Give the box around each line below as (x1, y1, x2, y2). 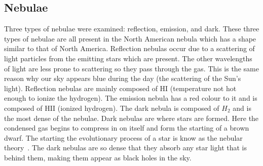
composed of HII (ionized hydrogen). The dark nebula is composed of (4, 102, 219, 113)
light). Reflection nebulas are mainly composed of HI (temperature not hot (4, 82, 237, 93)
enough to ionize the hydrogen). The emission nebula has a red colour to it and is (4, 93, 257, 103)
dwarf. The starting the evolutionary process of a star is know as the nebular (4, 132, 243, 143)
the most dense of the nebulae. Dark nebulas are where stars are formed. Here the (4, 112, 259, 123)
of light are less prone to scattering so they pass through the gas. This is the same (4, 63, 259, 73)
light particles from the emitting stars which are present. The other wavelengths (4, 53, 252, 63)
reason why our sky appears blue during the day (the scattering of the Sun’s (4, 73, 241, 84)
